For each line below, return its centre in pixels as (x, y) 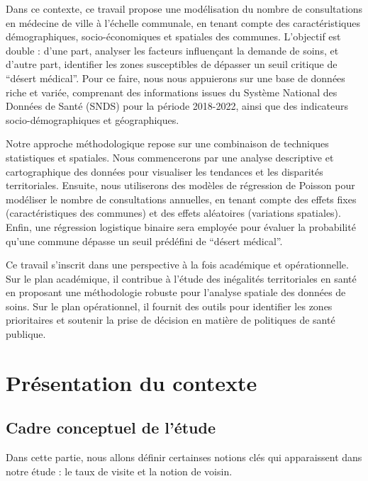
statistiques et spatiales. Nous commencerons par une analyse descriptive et (170, 157)
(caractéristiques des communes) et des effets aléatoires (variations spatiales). (173, 213)
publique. (26, 334)
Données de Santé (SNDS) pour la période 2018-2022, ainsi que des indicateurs (177, 106)
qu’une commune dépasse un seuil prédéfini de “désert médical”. (144, 240)
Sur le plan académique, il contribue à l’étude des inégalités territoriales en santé (181, 278)
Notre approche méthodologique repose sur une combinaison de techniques (167, 143)
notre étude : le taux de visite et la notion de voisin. (119, 471)
